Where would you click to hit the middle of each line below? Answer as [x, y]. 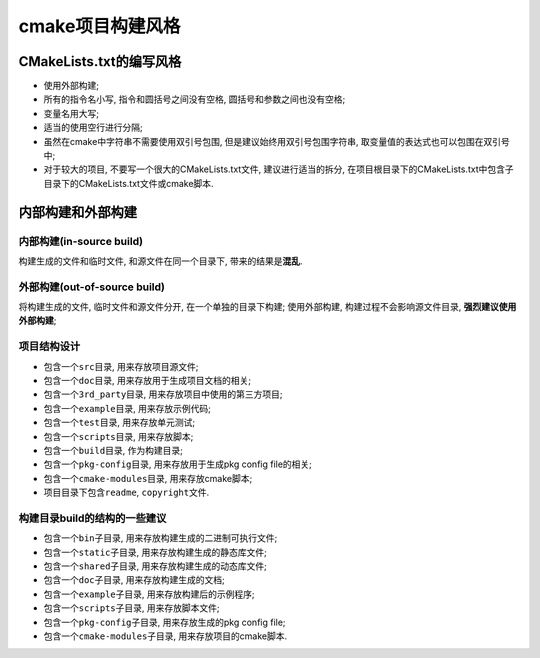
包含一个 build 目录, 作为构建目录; [113, 450]
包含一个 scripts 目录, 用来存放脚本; [118, 436]
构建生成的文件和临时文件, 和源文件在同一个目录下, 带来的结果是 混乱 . [160, 261]
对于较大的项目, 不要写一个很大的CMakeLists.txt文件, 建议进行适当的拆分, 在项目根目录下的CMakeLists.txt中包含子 [278, 169]
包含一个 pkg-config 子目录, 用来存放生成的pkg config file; [164, 622]
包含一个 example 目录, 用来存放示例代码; [127, 408]
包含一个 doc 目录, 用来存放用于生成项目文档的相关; [147, 381]
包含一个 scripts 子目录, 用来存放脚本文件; [131, 608]
